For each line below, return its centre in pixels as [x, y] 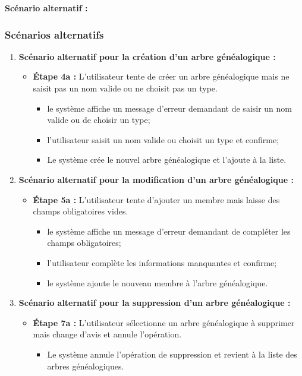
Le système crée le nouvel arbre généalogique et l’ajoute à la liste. [167, 159]
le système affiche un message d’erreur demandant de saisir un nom [170, 108]
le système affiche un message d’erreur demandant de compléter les [169, 231]
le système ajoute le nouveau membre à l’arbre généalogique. [158, 282]
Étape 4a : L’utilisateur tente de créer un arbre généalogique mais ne [161, 76]
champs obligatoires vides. [81, 211]
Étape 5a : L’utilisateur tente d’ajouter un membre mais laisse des [156, 199]
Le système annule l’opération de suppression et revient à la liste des [172, 354]
